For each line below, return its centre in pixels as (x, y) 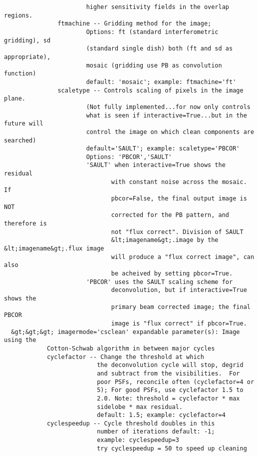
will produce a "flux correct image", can (183, 257)
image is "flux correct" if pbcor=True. (179, 323)
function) (20, 74)
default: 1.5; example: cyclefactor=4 (161, 415)
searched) (20, 140)
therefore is (25, 224)
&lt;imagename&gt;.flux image (54, 249)
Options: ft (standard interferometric (152, 32)
